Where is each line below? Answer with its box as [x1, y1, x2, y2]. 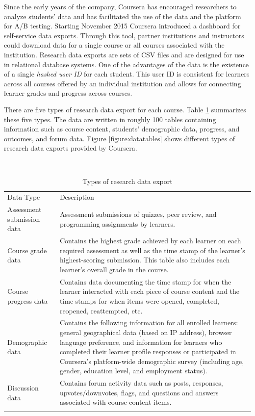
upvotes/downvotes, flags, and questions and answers [59, 387, 219, 397]
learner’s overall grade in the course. [59, 264, 169, 274]
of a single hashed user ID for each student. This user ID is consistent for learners [4, 69, 250, 79]
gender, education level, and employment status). [59, 365, 207, 376]
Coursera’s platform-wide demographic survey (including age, [59, 356, 244, 366]
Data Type [7, 192, 40, 202]
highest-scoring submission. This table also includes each [59, 255, 230, 265]
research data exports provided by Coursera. [4, 143, 137, 153]
